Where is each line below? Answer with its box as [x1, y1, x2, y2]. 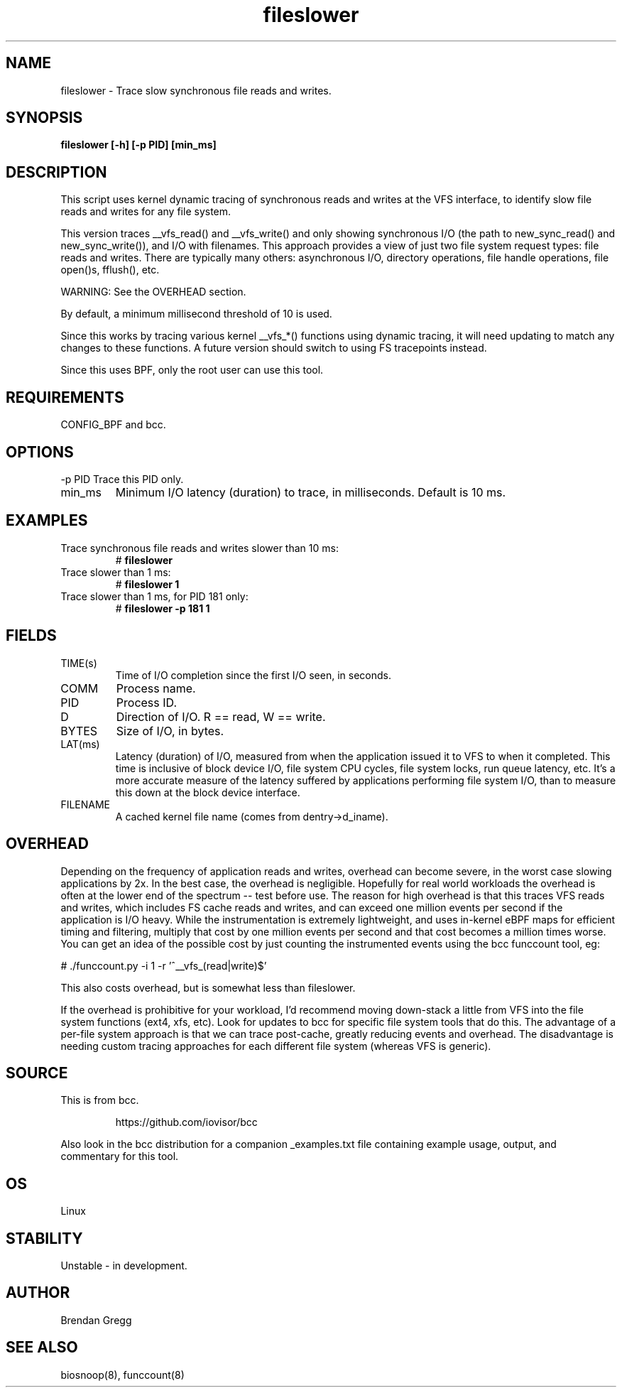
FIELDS [6, 627, 57, 645]
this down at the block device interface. [115, 786, 300, 798]
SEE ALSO [6, 1338, 78, 1357]
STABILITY [6, 1229, 83, 1247]
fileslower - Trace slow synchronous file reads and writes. [60, 84, 332, 97]
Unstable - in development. [60, 1259, 187, 1272]
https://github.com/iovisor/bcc [115, 1116, 258, 1129]
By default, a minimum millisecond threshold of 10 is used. [60, 308, 332, 320]
